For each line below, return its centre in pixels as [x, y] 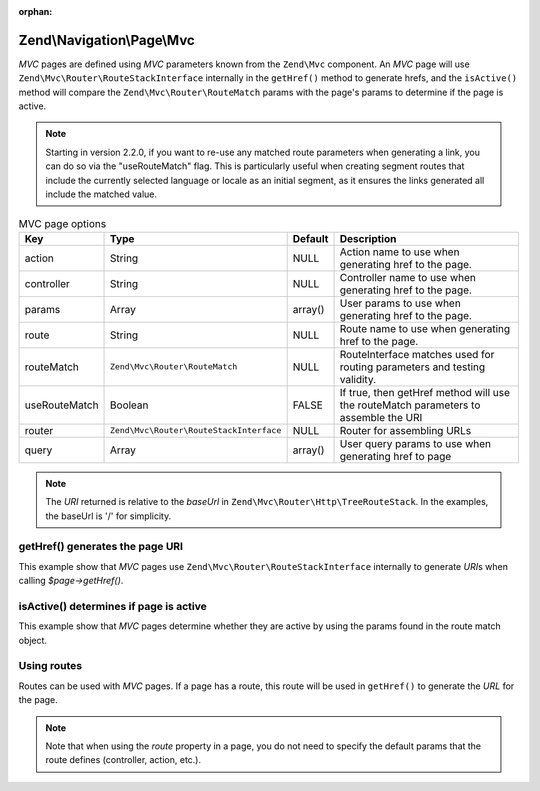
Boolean [129, 405]
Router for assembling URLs [405, 430]
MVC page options [62, 223]
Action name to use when [399, 252]
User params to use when [400, 303]
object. [33, 640]
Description [368, 238]
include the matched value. [101, 194]
